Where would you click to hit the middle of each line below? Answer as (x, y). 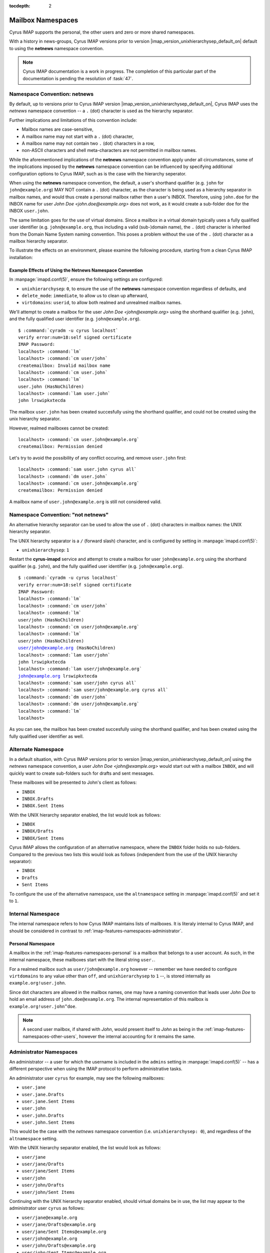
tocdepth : (20, 6)
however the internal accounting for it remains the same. (137, 1036)
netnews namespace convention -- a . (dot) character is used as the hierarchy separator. (101, 111)
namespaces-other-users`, (50, 1036)
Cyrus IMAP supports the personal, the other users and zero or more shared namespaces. (102, 32)
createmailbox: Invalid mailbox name (64, 365)
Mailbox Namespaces (44, 20)
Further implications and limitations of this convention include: (73, 120)
